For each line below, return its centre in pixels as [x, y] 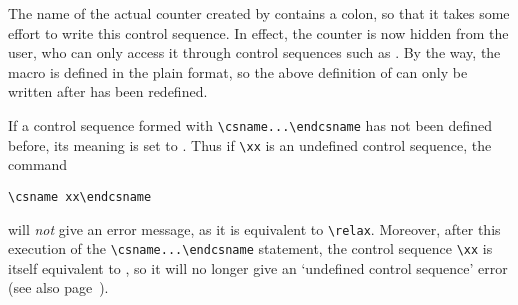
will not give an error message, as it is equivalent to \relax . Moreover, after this [254, 228]
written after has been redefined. [108, 91]
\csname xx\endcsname [80, 196]
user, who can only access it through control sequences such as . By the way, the [254, 52]
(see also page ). [58, 287]
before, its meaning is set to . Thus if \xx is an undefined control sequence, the [250, 144]
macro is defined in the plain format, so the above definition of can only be [238, 71]
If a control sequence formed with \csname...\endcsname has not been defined [250, 124]
